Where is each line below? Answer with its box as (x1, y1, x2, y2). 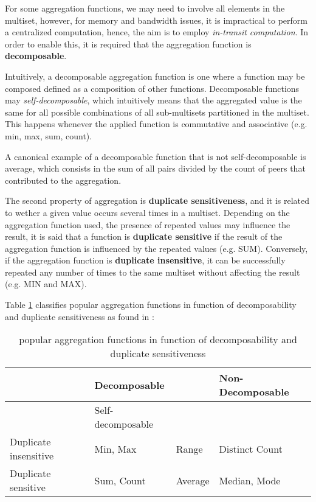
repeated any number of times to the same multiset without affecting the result (5, 265, 300, 278)
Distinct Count (219, 441, 283, 456)
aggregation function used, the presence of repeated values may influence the (5, 218, 290, 231)
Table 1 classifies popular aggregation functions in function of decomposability (5, 298, 297, 311)
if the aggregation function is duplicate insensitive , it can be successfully (5, 254, 286, 267)
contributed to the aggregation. (5, 173, 122, 186)
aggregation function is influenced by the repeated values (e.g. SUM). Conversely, (5, 242, 308, 254)
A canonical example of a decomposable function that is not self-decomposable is (5, 150, 306, 162)
